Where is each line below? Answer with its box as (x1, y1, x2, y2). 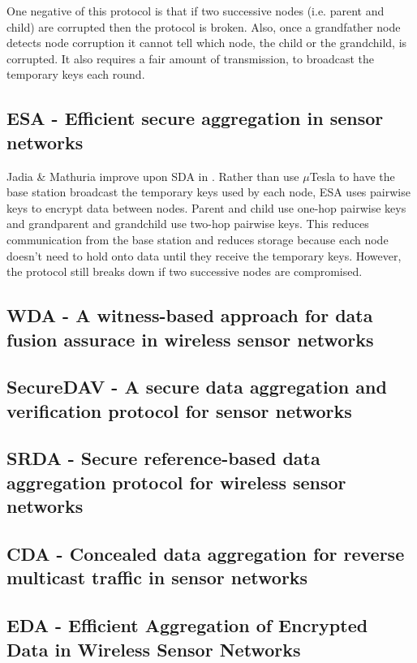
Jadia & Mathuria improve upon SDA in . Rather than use (6, 167, 299, 184)
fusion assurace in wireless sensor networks (6, 326, 374, 351)
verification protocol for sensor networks (6, 398, 352, 423)
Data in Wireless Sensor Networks (6, 636, 301, 661)
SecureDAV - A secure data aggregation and (6, 374, 387, 399)
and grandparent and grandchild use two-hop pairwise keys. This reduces (6, 215, 369, 232)
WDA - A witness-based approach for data (6, 303, 373, 328)
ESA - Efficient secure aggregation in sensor (6, 105, 384, 131)
